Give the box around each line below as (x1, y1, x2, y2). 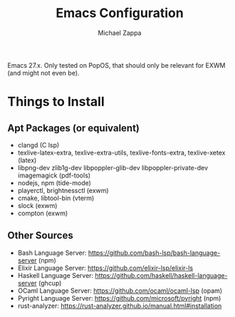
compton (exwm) (17, 209, 68, 217)
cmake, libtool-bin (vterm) (17, 194, 95, 202)
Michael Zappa (98, 28, 142, 37)
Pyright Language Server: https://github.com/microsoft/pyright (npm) (17, 293, 221, 302)
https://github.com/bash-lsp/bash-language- (88, 248, 221, 257)
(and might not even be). (7, 68, 80, 77)
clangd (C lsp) (17, 140, 60, 149)
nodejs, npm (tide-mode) (17, 178, 91, 187)
